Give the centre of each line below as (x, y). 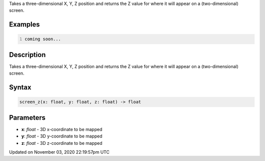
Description (27, 55)
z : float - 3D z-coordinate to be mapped (62, 143)
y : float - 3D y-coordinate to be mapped (62, 136)
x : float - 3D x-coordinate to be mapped (62, 129)
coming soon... (43, 39)
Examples (25, 25)
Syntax (20, 88)
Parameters (27, 118)
